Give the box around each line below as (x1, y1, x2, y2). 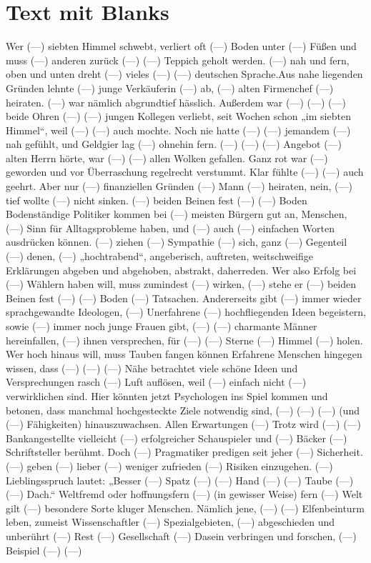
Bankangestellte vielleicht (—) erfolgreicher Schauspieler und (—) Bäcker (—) (6, 430, 347, 445)
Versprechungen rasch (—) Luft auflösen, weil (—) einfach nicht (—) (6, 374, 307, 389)
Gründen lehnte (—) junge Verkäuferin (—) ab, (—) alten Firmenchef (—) (6, 80, 334, 95)
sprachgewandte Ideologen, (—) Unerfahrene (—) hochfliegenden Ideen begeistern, (6, 304, 366, 319)
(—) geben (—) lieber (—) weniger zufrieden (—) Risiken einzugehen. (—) (6, 458, 333, 473)
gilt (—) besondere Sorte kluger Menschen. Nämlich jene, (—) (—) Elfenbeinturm (6, 500, 365, 515)
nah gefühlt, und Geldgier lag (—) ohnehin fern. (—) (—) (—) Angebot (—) (6, 136, 342, 151)
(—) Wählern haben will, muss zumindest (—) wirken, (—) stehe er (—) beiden (6, 276, 357, 292)
